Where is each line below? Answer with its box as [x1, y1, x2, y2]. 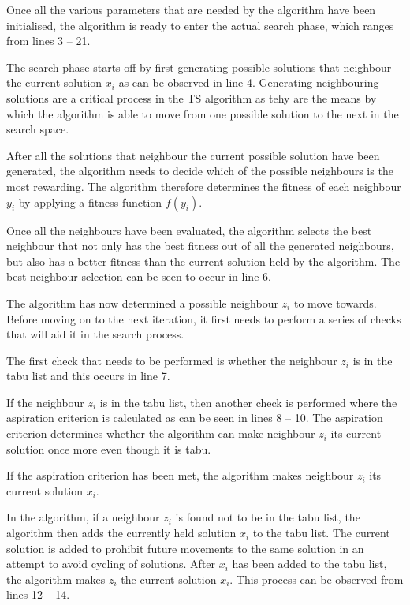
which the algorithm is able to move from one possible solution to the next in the [6, 105, 399, 121]
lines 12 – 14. [6, 586, 70, 603]
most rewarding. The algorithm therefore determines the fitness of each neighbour [6, 177, 401, 194]
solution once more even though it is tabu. [6, 440, 211, 457]
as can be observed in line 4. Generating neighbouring [118, 74, 379, 91]
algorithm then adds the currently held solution [6, 525, 237, 541]
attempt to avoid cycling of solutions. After [6, 555, 216, 572]
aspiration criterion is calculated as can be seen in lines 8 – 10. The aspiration [6, 409, 383, 426]
